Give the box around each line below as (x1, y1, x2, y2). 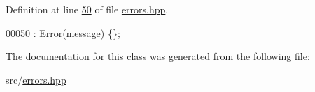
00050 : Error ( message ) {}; (6, 25, 120, 40)
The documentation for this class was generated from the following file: (6, 49, 310, 63)
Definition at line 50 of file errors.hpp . (6, 2, 169, 16)
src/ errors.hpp (6, 72, 66, 86)
